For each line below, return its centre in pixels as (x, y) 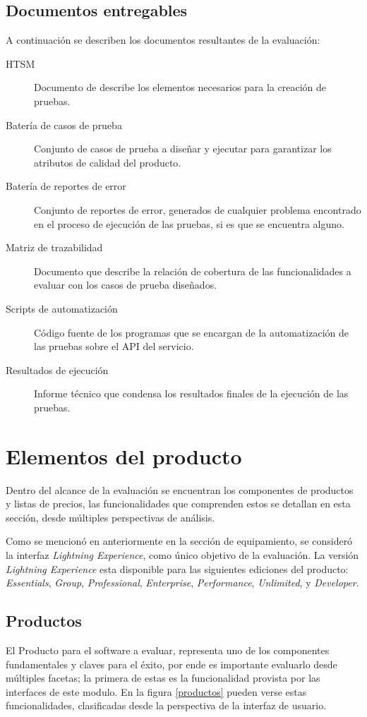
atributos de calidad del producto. (108, 162)
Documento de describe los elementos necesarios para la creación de (180, 87)
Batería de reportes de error (66, 186)
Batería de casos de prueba (64, 125)
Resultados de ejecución (57, 369)
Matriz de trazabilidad (54, 247)
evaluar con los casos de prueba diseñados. (126, 285)
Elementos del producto (124, 456)
